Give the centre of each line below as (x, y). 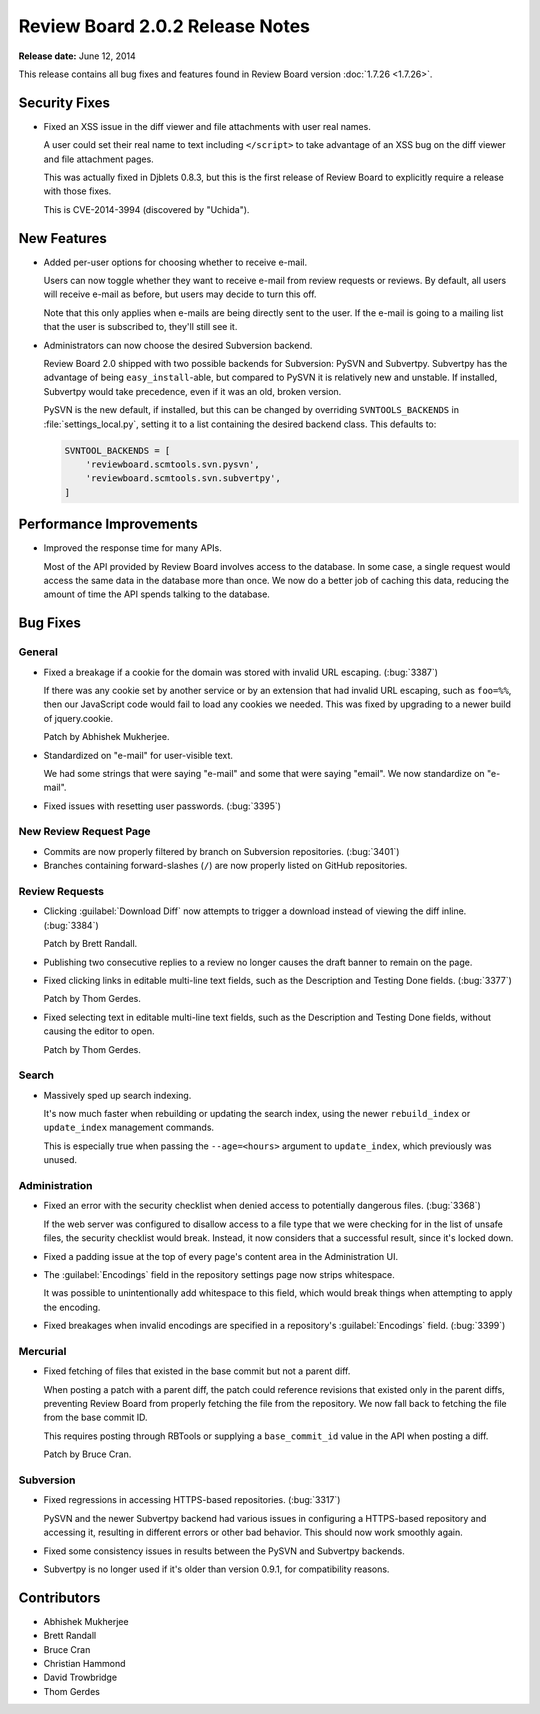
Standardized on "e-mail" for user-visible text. (138, 755)
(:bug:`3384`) (71, 925)
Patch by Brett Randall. (90, 944)
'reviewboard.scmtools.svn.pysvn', (172, 464)
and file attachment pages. (98, 159)
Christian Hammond (84, 1663)
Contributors (59, 1597)
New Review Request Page (84, 832)
